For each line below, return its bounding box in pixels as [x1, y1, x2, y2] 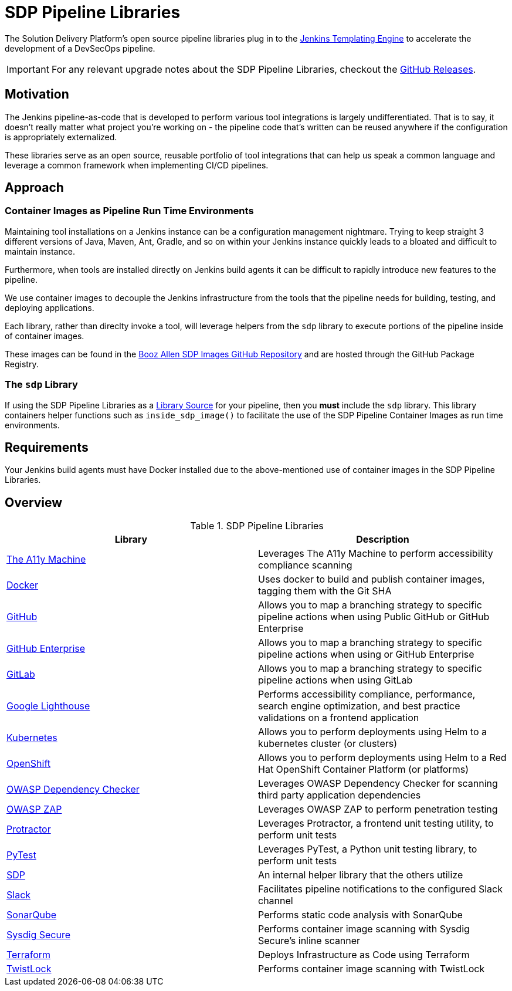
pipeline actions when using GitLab [258, 674, 413, 686]
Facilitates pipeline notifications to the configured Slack [258, 883, 503, 895]
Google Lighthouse [6, 700, 90, 712]
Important [6, 63, 49, 75]
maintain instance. [5, 246, 75, 256]
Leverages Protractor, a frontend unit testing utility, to [258, 817, 494, 830]
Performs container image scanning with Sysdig [258, 923, 470, 935]
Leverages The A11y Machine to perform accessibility [258, 547, 493, 560]
